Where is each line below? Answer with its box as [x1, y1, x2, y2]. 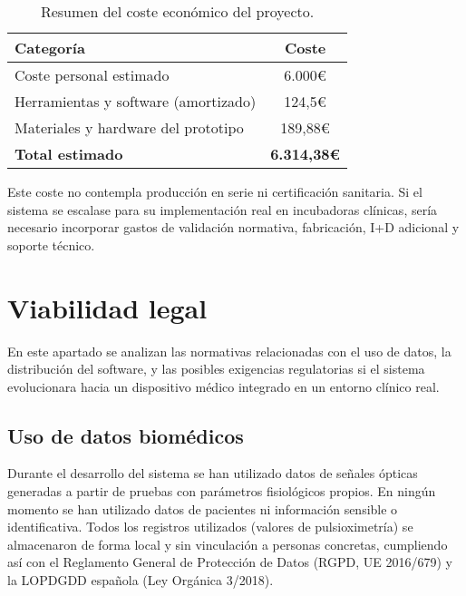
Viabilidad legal [7, 288, 208, 326]
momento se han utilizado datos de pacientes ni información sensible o [7, 499, 398, 518]
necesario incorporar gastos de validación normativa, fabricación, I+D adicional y [7, 218, 460, 237]
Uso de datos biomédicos [7, 421, 244, 449]
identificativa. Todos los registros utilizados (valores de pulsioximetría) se [7, 517, 413, 536]
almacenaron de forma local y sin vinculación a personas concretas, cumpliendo [7, 534, 448, 553]
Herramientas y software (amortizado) [15, 91, 257, 112]
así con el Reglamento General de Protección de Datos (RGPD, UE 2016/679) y [7, 552, 452, 572]
